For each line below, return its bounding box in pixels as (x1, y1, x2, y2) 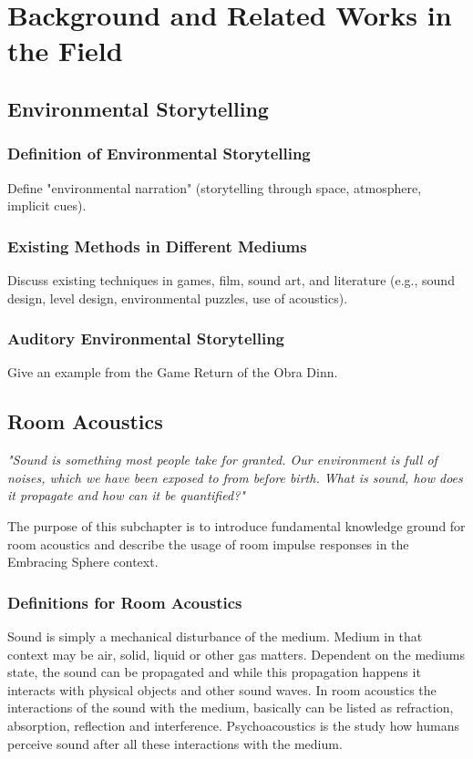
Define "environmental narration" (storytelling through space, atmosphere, (7, 178, 422, 197)
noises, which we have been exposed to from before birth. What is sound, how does (7, 467, 463, 487)
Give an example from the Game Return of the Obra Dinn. (7, 363, 338, 382)
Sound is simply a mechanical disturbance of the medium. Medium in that (7, 626, 423, 645)
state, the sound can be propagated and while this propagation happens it (7, 662, 421, 682)
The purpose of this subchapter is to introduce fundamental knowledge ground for (7, 516, 466, 535)
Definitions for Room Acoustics (7, 590, 242, 613)
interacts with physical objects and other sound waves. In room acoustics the (7, 680, 437, 699)
